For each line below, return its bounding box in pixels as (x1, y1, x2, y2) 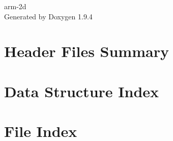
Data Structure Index (4, 80, 159, 101)
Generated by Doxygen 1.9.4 (4, 11, 93, 21)
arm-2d (4, 1, 26, 11)
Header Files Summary (4, 41, 169, 62)
